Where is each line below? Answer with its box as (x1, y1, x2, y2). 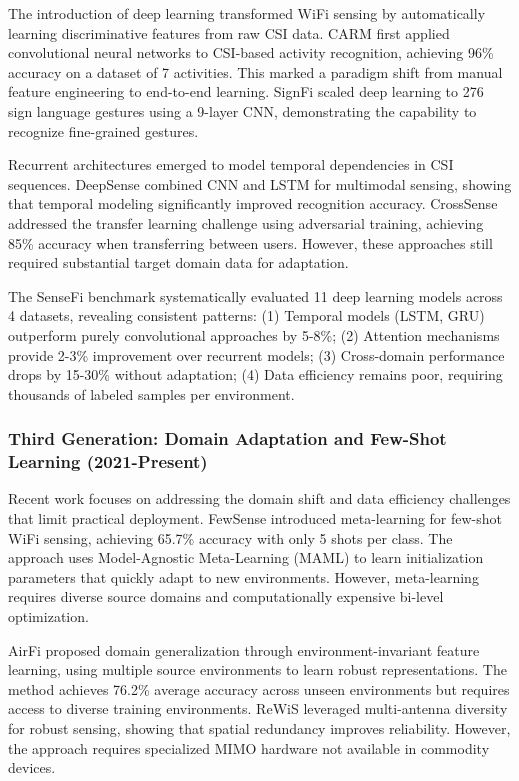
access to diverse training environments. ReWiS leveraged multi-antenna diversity (8, 698, 508, 719)
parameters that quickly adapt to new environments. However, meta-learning (8, 566, 479, 587)
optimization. (8, 605, 89, 626)
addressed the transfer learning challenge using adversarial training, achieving (8, 212, 484, 233)
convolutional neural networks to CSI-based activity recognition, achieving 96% (8, 42, 494, 63)
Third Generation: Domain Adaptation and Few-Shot (8, 426, 447, 451)
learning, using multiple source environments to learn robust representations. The (8, 659, 507, 680)
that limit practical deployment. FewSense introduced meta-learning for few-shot (8, 508, 503, 529)
